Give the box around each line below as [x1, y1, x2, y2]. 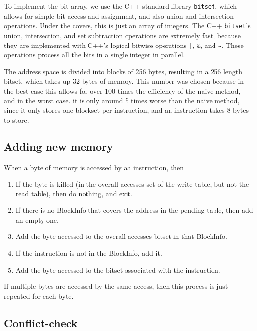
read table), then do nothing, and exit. [15, 188, 132, 198]
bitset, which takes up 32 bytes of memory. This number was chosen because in [4, 76, 244, 86]
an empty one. [15, 214, 59, 225]
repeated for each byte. [4, 290, 74, 301]
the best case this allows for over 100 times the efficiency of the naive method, [4, 85, 241, 95]
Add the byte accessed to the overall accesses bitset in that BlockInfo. [15, 231, 227, 241]
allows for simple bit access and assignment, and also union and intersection [4, 10, 234, 21]
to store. [4, 114, 29, 125]
